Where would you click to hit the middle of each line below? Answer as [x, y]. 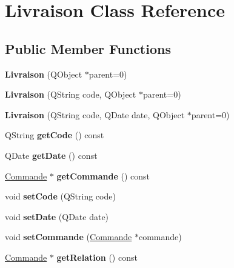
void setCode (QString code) [60, 196]
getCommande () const [103, 176]
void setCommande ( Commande [69, 237]
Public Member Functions [88, 48]
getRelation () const [97, 257]
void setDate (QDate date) [57, 216]
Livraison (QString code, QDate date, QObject [95, 114]
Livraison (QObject [44, 74]
